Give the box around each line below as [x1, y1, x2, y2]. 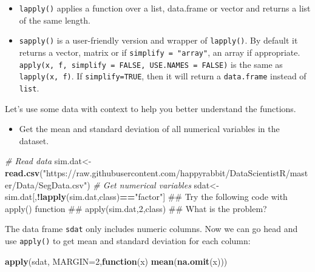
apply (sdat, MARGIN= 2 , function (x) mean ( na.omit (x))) [5, 254, 228, 267]
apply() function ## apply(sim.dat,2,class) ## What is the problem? [5, 202, 267, 214]
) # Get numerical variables [87, 178, 191, 191]
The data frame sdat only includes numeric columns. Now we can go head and [5, 222, 298, 235]
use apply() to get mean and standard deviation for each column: [5, 234, 251, 247]
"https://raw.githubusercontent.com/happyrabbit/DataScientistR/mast [42, 166, 308, 179]
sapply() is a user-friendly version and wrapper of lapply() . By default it [19, 34, 298, 47]
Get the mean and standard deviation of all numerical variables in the [19, 122, 280, 135]
